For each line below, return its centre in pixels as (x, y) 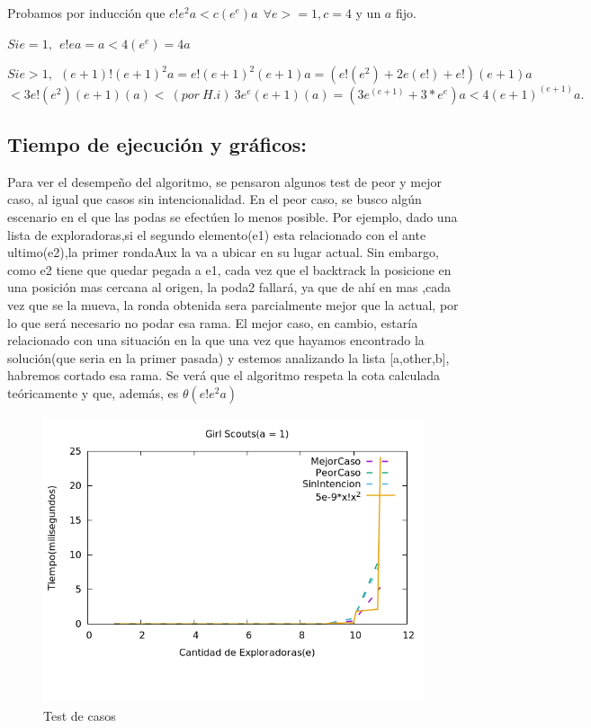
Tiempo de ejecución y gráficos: (157, 144)
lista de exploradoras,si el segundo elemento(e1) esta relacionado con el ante (217, 234)
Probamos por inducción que (86, 13)
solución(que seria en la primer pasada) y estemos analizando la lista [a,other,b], (228, 357)
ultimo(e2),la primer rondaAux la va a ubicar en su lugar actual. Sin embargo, (223, 252)
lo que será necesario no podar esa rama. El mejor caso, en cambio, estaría (213, 322)
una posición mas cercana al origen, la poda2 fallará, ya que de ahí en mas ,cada (229, 287)
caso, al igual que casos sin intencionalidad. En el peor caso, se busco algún (215, 199)
